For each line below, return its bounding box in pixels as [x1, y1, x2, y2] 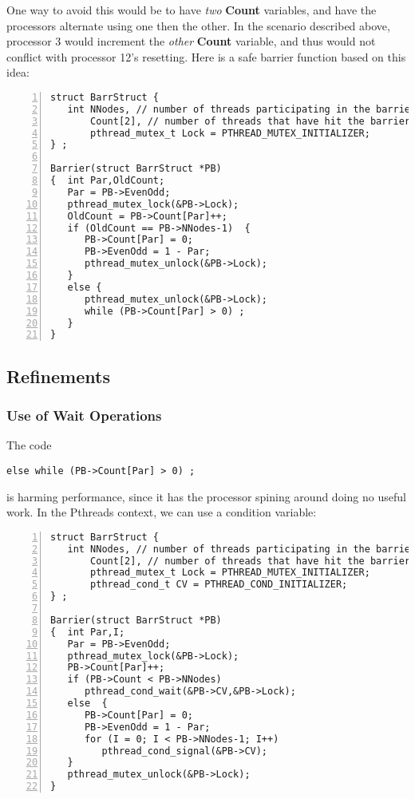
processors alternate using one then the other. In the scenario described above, [6, 17, 390, 34]
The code [6, 437, 52, 453]
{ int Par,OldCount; [50, 175, 165, 187]
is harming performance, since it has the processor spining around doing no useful [6, 488, 406, 504]
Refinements [6, 363, 110, 388]
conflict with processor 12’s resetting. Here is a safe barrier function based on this [6, 48, 406, 65]
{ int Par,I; [50, 626, 125, 638]
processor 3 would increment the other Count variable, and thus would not [6, 33, 376, 49]
